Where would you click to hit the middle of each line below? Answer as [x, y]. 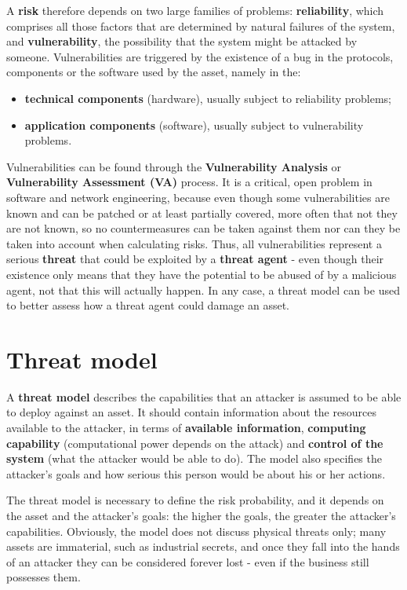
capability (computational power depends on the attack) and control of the [195, 443]
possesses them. [44, 577]
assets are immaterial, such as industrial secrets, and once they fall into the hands [203, 546]
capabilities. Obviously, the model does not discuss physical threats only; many [196, 531]
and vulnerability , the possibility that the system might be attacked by [182, 41]
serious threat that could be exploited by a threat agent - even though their [195, 259]
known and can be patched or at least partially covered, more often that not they [202, 213]
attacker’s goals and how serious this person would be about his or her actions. [196, 473]
